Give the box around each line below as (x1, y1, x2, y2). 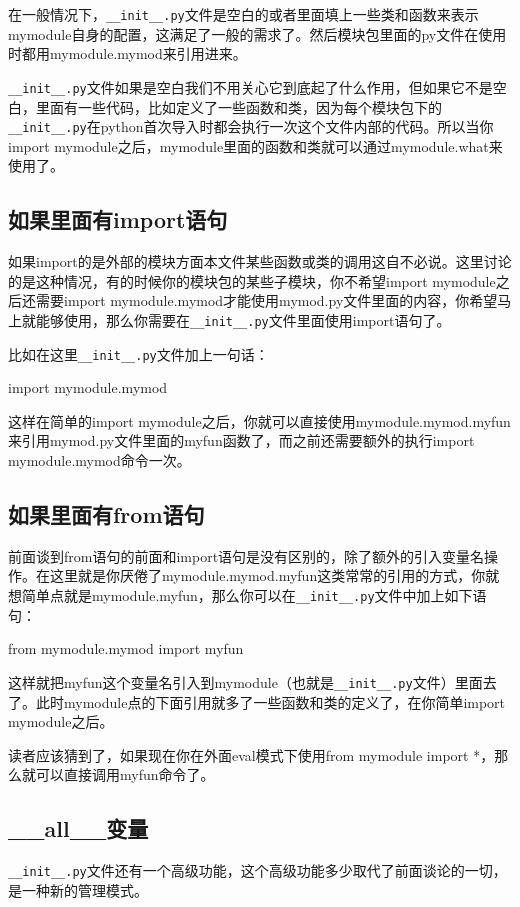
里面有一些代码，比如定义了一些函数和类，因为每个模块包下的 (35, 96, 442, 117)
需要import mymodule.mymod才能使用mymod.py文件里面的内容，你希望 (35, 290, 498, 311)
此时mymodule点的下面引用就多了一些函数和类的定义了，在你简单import (35, 691, 506, 712)
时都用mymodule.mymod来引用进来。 (8, 43, 247, 64)
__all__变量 (8, 813, 149, 844)
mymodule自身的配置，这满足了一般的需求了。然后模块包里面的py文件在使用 (8, 23, 507, 44)
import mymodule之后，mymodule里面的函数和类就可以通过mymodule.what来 (8, 135, 503, 156)
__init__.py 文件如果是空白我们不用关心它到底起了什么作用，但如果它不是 (8, 76, 493, 97)
